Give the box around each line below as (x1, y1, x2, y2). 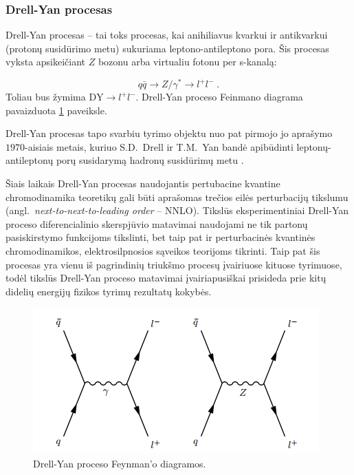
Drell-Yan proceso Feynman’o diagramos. (33, 456, 206, 470)
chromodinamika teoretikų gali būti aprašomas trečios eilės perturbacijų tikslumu (5, 189, 349, 204)
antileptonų (5, 153, 54, 167)
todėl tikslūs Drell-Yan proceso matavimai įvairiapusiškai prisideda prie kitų (5, 271, 327, 285)
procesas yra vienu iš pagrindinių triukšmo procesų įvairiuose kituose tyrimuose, (5, 257, 342, 271)
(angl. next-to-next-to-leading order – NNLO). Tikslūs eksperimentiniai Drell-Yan (5, 203, 349, 218)
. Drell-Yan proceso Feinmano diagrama (135, 89, 303, 104)
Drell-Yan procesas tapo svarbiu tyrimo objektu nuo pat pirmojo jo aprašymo (5, 126, 333, 140)
